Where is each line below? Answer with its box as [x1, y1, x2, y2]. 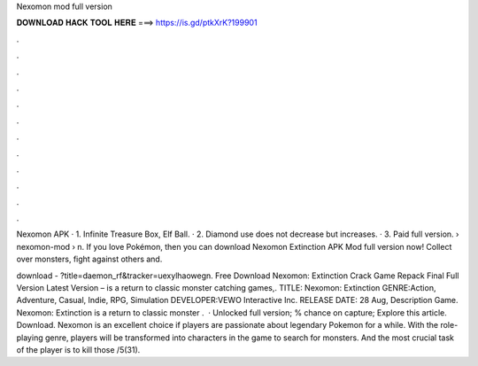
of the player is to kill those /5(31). [16, 344, 141, 354]
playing [16, 332, 43, 343]
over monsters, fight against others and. [16, 253, 163, 265]
